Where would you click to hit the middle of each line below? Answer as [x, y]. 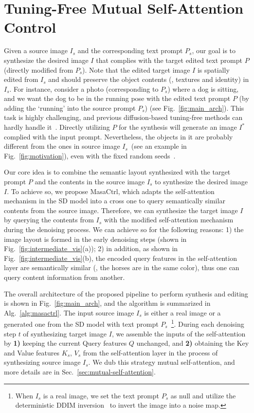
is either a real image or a [182, 312]
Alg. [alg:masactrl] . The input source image [69, 312]
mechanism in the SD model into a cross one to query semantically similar [115, 201]
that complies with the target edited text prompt [169, 60]
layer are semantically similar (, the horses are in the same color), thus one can [122, 267]
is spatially [213, 69]
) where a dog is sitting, [203, 88]
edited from [21, 79]
